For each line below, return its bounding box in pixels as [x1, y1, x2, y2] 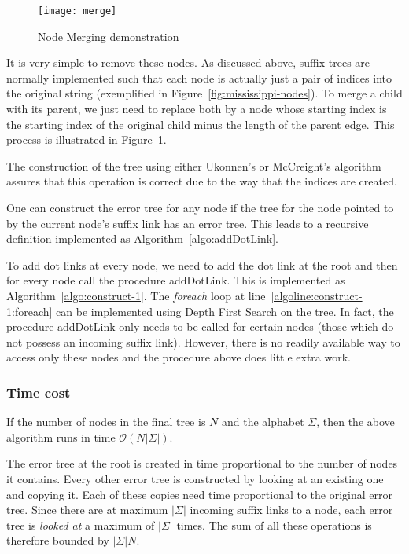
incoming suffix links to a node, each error [190, 501, 393, 518]
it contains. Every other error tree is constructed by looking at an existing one [6, 470, 384, 486]
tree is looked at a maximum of [6, 516, 155, 533]
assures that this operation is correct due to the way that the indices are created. [6, 173, 397, 189]
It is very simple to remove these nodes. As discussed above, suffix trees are [6, 54, 370, 71]
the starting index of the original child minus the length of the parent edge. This [6, 116, 395, 132]
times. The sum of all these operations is [176, 516, 372, 533]
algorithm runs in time [6, 428, 116, 445]
